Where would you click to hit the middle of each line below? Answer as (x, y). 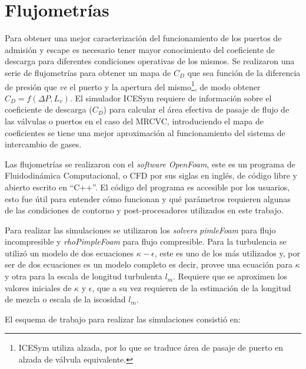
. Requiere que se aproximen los (230, 276)
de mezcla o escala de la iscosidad (65, 299)
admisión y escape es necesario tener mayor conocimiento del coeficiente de (140, 49)
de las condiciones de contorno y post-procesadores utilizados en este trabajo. (144, 210)
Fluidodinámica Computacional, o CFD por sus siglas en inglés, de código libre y (151, 175)
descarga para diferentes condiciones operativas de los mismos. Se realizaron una (150, 61)
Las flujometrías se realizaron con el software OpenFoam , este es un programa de (150, 164)
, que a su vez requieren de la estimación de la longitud (192, 287)
